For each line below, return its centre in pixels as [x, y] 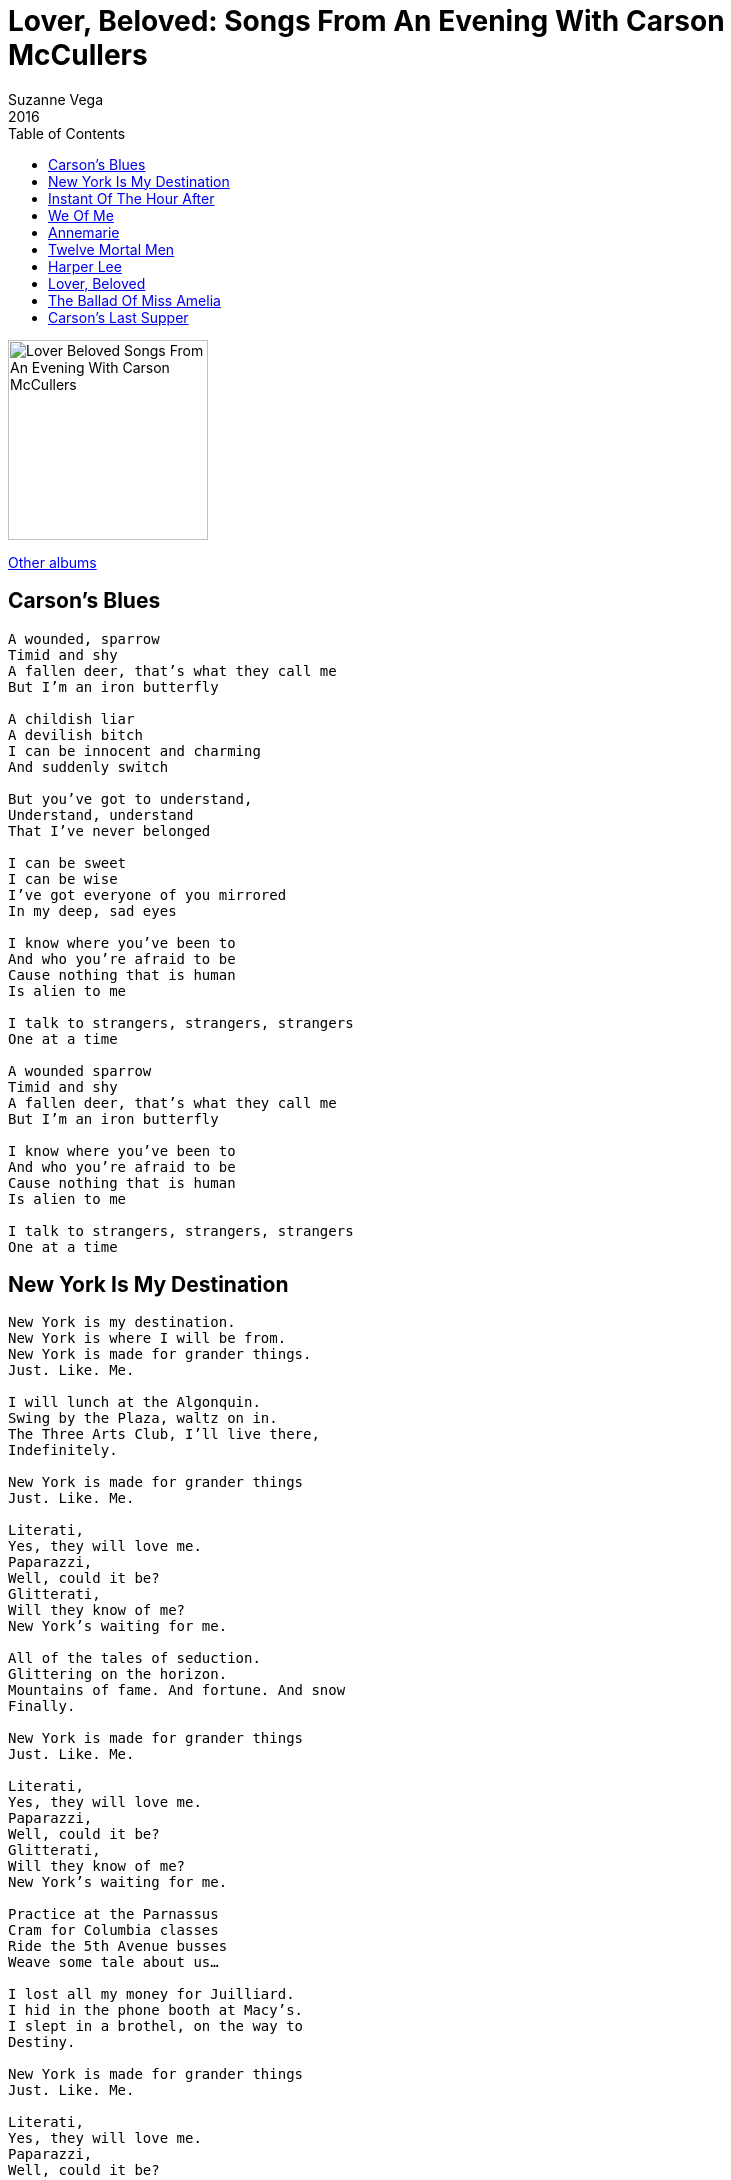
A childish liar [71, 718]
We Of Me [81, 215]
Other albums [52, 562]
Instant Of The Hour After [131, 198]
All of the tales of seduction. [134, 1658]
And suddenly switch [88, 766]
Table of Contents [67, 133]
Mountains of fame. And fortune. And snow [177, 1690]
